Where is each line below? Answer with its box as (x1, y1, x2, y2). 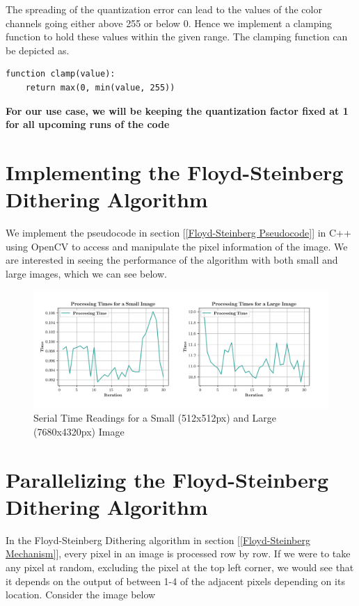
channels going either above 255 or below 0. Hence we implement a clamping (6, 15, 333, 30)
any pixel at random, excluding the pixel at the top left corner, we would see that (6, 560, 354, 575)
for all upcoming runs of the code (6, 117, 170, 131)
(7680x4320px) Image (33, 424, 125, 438)
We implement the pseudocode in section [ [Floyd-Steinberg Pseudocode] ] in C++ (6, 225, 351, 240)
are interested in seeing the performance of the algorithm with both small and (6, 253, 338, 267)
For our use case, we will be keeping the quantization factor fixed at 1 (6, 103, 349, 118)
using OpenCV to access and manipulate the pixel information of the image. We (6, 239, 348, 253)
